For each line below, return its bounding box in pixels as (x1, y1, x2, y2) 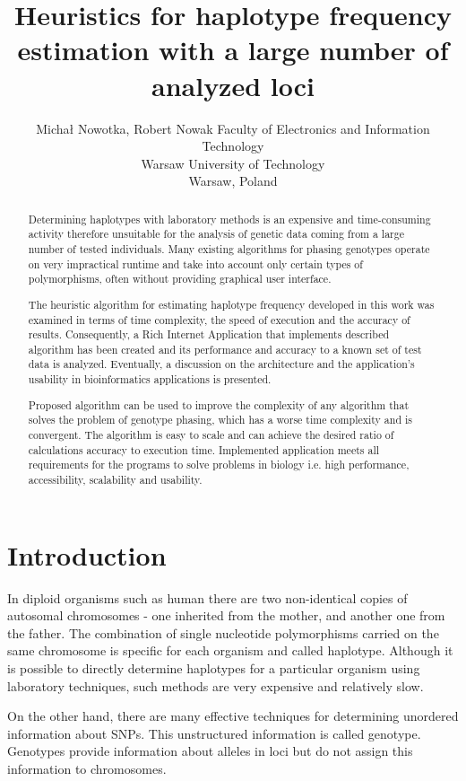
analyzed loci (151, 66, 315, 103)
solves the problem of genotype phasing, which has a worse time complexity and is (28, 412, 412, 427)
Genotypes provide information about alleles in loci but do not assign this (7, 742, 413, 760)
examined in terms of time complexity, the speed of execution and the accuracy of (28, 312, 410, 327)
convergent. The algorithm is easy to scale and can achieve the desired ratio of (28, 426, 394, 442)
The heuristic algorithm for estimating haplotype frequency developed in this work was (28, 296, 435, 312)
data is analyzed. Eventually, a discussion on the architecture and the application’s (28, 356, 415, 372)
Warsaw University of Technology (141, 154, 325, 172)
